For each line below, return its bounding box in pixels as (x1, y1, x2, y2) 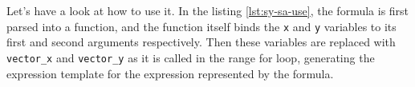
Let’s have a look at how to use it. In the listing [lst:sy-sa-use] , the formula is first (6, 2, 409, 18)
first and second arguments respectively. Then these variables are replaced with (6, 34, 396, 50)
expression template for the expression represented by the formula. (6, 65, 334, 81)
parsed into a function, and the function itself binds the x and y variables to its (6, 18, 397, 34)
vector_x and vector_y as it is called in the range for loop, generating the (6, 49, 375, 65)
